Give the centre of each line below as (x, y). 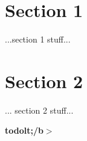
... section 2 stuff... (39, 110)
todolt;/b (24, 130)
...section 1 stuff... (38, 39)
